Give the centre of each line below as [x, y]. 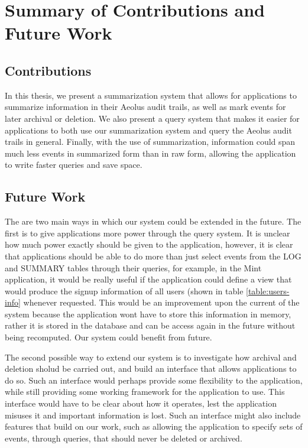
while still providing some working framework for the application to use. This [145, 392]
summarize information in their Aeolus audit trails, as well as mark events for [145, 107]
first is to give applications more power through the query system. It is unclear [147, 233]
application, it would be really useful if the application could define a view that [148, 279]
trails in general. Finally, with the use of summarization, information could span [150, 142]
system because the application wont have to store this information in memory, [148, 314]
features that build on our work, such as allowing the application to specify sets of [154, 426]
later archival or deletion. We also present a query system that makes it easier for [152, 118]
